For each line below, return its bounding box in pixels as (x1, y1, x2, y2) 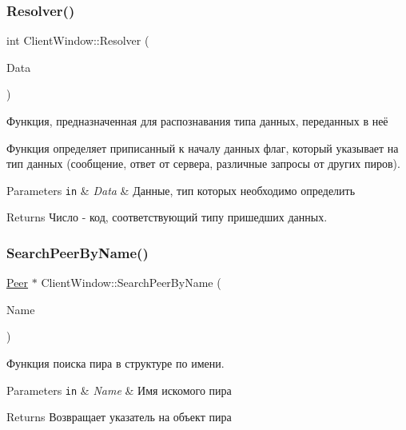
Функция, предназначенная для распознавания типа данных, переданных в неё (6, 113, 388, 129)
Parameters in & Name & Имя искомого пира (6, 381, 232, 398)
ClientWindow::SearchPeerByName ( (41, 274, 221, 291)
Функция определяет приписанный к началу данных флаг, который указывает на (6, 139, 399, 156)
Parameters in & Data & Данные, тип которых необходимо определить (6, 181, 356, 198)
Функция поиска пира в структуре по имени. (6, 355, 225, 372)
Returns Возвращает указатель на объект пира (6, 408, 232, 425)
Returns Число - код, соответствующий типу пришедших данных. (6, 209, 328, 225)
